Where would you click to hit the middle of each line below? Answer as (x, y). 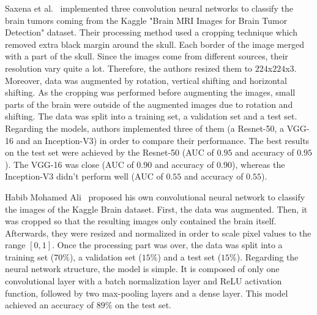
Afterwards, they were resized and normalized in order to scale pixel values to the (158, 233)
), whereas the (258, 164)
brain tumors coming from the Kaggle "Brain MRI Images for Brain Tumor (146, 20)
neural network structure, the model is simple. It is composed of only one (142, 269)
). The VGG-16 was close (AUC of (69, 164)
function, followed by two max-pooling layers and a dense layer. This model (147, 293)
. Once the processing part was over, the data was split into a (167, 245)
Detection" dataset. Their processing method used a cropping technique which (151, 32)
